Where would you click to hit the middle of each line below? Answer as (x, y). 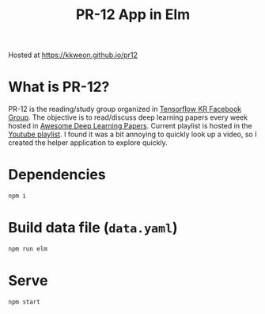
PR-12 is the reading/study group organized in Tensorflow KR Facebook (125, 109)
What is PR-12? (59, 87)
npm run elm (28, 249)
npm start (25, 302)
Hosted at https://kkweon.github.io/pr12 (73, 55)
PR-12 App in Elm (133, 15)
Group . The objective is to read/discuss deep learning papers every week (128, 117)
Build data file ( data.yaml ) (93, 228)
